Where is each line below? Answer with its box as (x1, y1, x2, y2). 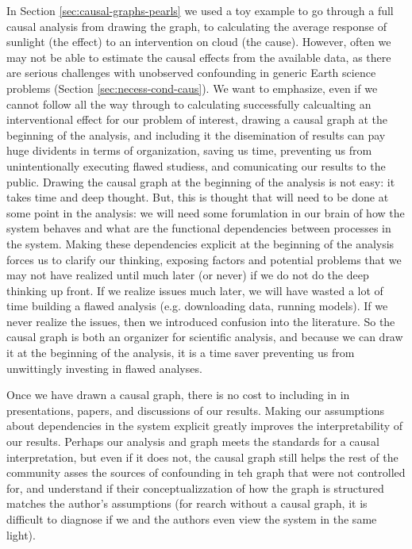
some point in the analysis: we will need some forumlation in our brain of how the (6, 204, 405, 221)
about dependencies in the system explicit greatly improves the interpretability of (6, 417, 403, 434)
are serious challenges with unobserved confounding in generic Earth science (6, 64, 376, 81)
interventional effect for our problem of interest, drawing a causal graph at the (6, 111, 387, 128)
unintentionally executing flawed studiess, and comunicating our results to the (6, 157, 386, 174)
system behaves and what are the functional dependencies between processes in (6, 220, 391, 236)
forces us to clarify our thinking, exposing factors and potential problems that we (6, 251, 402, 267)
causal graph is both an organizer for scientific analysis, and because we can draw (6, 328, 403, 345)
